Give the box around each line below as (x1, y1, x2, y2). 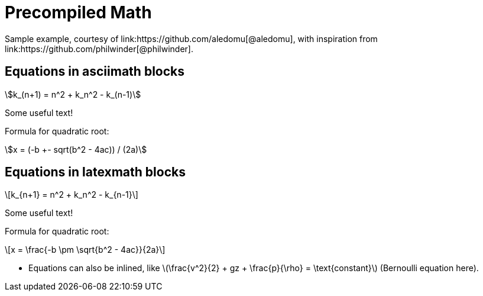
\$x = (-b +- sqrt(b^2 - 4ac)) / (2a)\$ (5, 144, 147, 155)
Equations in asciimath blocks (5, 64, 185, 79)
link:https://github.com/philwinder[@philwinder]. (5, 43, 193, 54)
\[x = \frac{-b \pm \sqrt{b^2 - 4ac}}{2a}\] (5, 244, 166, 255)
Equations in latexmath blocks (5, 165, 186, 180)
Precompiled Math (5, 2, 152, 22)
